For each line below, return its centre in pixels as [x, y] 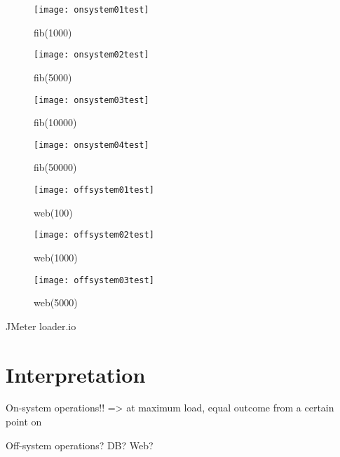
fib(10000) [55, 122]
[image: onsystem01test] [91, 10]
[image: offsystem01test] [94, 190]
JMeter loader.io [41, 326]
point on [24, 422]
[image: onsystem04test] [91, 145]
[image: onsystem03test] [91, 100]
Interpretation [76, 374]
